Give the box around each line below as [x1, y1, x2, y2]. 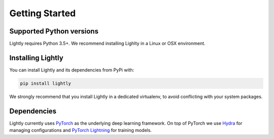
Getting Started [9, 8, 76, 19]
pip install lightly [20, 80, 71, 86]
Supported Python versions [9, 27, 99, 36]
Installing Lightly [9, 53, 63, 62]
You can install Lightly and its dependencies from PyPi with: [9, 66, 134, 73]
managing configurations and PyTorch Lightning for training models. [9, 127, 152, 133]
